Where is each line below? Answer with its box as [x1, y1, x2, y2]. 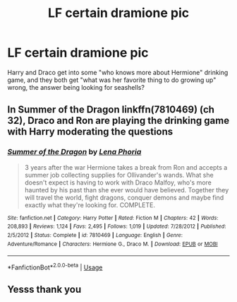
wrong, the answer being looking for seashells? [7, 83, 145, 91]
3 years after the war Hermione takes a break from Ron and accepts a [24, 163, 228, 171]
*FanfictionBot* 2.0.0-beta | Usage [7, 262, 103, 272]
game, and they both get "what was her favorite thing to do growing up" [7, 76, 217, 84]
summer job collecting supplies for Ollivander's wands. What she [24, 170, 214, 179]
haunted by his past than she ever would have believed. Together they [24, 185, 229, 194]
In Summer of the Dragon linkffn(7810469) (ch [7, 104, 215, 116]
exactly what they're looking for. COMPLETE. [24, 200, 155, 209]
